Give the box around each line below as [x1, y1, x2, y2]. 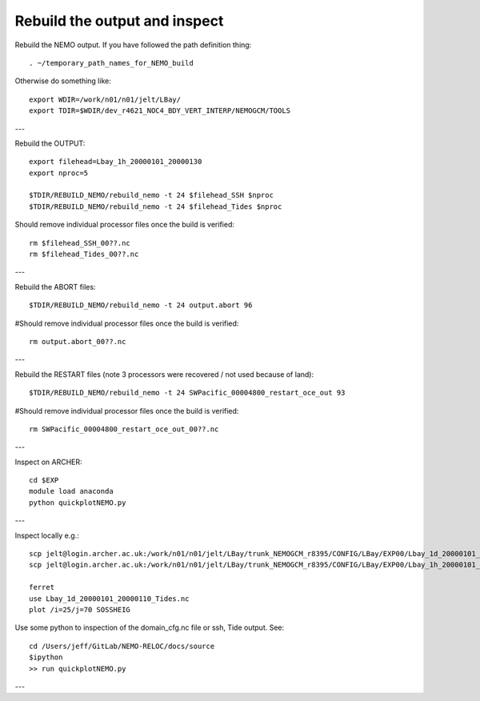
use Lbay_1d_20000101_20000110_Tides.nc [29, 594, 190, 603]
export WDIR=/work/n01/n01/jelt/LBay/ [29, 94, 182, 104]
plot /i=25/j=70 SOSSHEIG [29, 605, 131, 614]
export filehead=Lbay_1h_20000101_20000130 [29, 157, 202, 166]
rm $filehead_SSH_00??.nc [29, 238, 131, 247]
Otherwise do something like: [14, 76, 111, 86]
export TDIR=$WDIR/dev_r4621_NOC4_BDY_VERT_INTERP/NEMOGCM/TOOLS [29, 106, 291, 115]
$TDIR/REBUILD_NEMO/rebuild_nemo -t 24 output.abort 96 [29, 301, 253, 310]
